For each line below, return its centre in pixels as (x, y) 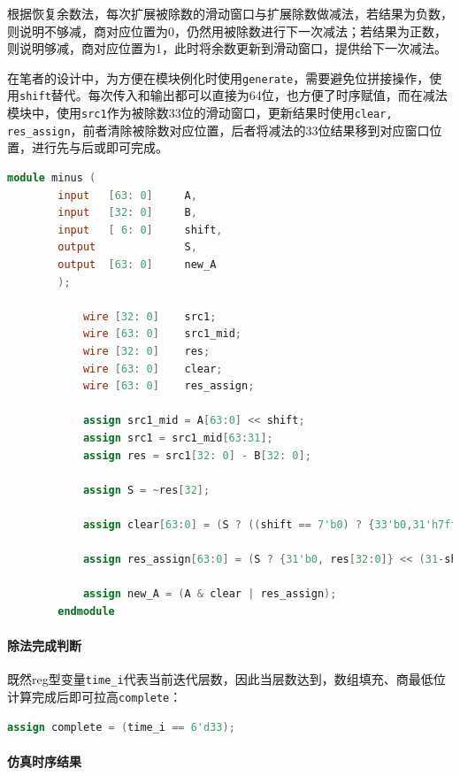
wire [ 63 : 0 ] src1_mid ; (162, 334)
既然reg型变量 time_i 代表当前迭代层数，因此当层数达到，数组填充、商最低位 (226, 679)
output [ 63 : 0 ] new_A (137, 264)
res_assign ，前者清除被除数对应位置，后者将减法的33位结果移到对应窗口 (218, 130)
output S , (127, 247)
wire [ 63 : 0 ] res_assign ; (169, 386)
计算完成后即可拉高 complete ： (95, 696)
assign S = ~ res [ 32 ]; (146, 490)
